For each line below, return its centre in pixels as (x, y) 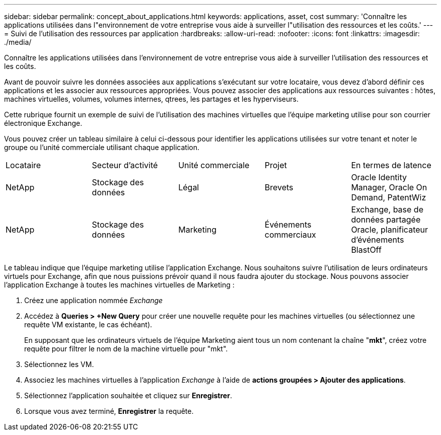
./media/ (18, 42)
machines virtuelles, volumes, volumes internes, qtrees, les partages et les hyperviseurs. (151, 99)
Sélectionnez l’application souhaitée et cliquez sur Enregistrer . (128, 395)
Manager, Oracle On (389, 187)
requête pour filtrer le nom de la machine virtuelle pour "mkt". (126, 349)
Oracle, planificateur (390, 230)
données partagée (386, 220)
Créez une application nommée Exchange (94, 300)
